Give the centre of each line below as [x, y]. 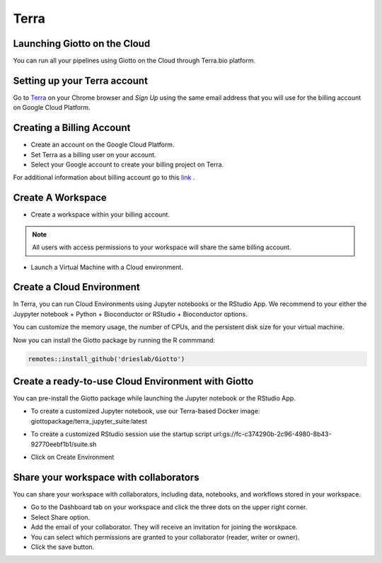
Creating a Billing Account [72, 128]
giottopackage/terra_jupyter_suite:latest [89, 421]
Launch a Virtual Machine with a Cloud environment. [107, 267]
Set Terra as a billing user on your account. [93, 154]
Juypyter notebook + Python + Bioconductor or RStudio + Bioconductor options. [130, 314]
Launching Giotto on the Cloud [82, 44]
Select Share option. [60, 517]
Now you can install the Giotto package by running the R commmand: [114, 340]
